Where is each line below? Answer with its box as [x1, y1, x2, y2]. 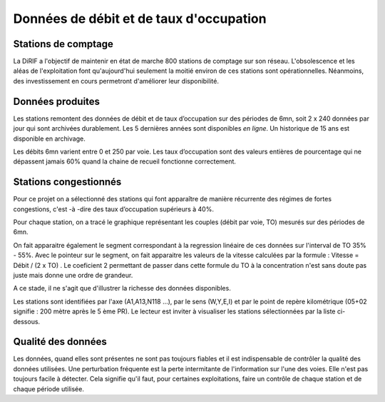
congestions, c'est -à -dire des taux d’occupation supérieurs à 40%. [13, 204, 214, 213]
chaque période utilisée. [13, 384, 85, 393]
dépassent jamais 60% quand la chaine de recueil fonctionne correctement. [13, 157, 237, 166]
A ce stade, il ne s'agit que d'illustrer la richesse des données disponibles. [13, 284, 231, 293]
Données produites [13, 95, 100, 107]
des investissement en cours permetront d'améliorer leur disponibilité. [13, 76, 219, 85]
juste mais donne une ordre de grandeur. [13, 271, 133, 279]
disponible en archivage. [13, 134, 86, 143]
